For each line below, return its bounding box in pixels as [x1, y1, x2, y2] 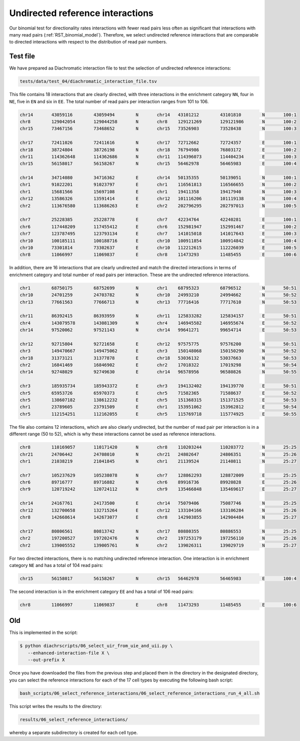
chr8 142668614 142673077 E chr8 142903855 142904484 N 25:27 [19, 514, 297, 520]
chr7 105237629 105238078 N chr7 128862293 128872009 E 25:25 [19, 472, 297, 478]
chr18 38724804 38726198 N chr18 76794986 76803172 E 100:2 [19, 147, 297, 153]
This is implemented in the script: [9, 629, 78, 635]
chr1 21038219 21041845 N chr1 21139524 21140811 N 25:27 [19, 458, 297, 464]
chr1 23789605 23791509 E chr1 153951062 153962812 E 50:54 [19, 404, 297, 410]
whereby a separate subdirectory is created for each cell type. [9, 729, 138, 735]
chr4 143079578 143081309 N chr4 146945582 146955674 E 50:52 [19, 320, 297, 326]
